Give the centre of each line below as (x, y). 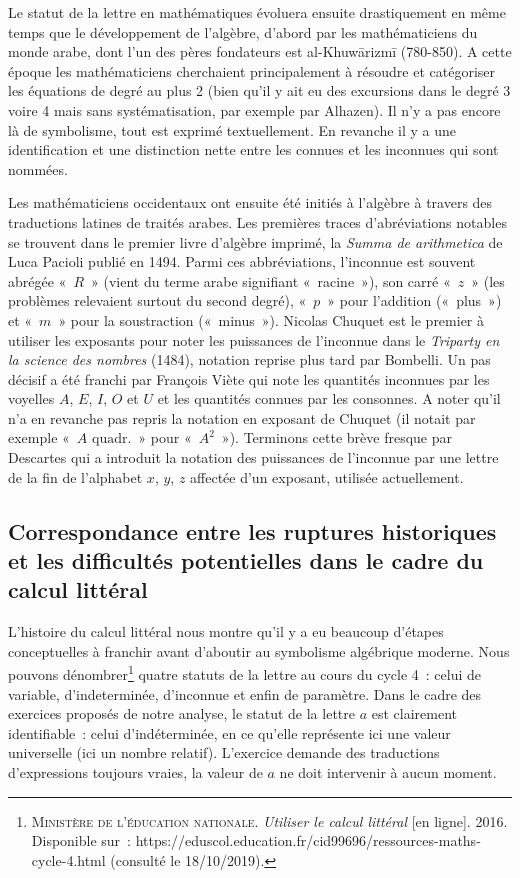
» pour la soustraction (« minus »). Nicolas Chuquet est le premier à (271, 319)
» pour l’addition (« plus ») (414, 300)
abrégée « (37, 280)
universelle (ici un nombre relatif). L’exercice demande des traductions (224, 752)
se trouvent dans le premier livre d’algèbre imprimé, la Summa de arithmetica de (255, 241)
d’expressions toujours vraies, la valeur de (135, 772)
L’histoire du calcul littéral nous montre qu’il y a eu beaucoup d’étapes (226, 631)
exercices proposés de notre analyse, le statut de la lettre (181, 713)
